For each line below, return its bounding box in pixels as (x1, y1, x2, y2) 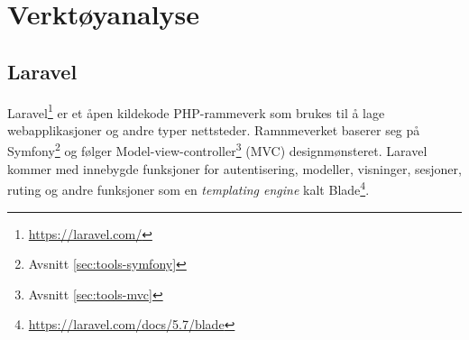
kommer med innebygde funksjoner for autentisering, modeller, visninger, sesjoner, (7, 159, 462, 178)
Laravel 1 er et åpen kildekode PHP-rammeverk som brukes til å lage (7, 100, 385, 122)
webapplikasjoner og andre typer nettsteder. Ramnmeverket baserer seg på (7, 120, 420, 139)
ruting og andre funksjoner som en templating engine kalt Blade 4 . (7, 178, 370, 198)
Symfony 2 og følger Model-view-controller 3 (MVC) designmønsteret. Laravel (7, 139, 428, 161)
